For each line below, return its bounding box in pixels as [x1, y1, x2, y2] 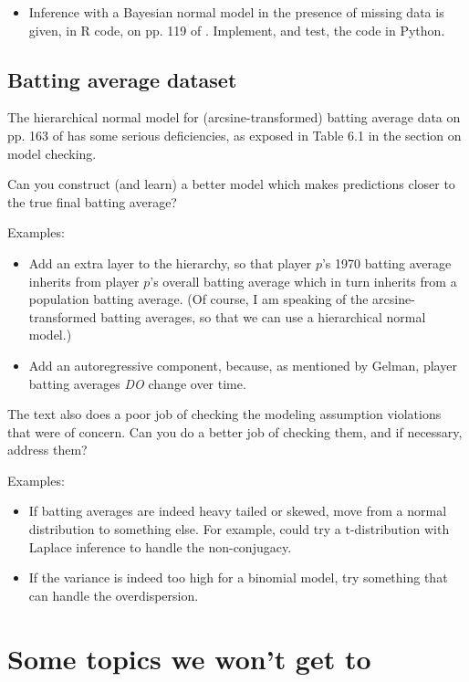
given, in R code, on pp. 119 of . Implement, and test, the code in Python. [28, 20, 445, 39]
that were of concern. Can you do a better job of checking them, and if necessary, [7, 422, 463, 441]
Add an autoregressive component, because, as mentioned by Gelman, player [28, 355, 457, 374]
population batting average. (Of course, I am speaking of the [28, 289, 369, 309]
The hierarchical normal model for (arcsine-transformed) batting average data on [7, 108, 461, 127]
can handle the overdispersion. [28, 585, 199, 604]
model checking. [7, 143, 97, 163]
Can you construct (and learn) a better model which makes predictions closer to [7, 174, 455, 194]
